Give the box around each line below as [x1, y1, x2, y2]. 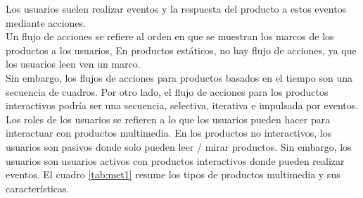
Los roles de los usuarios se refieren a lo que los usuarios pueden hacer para [6, 111, 331, 126]
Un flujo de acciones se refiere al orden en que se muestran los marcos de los [6, 29, 334, 44]
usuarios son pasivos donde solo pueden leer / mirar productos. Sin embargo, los [6, 139, 352, 154]
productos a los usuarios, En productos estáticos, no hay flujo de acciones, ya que [6, 42, 357, 57]
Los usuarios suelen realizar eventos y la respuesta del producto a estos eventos [6, 1, 347, 16]
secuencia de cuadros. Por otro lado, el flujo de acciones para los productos [6, 84, 329, 99]
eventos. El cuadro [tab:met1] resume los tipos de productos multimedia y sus [6, 167, 340, 182]
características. [6, 180, 70, 195]
